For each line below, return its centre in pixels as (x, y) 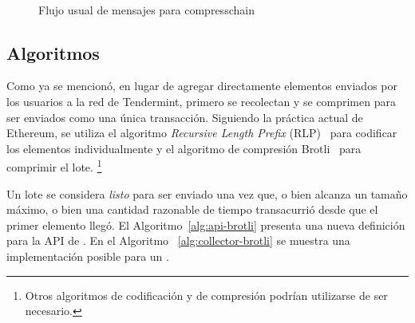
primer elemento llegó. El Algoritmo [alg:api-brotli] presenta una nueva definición (206, 225)
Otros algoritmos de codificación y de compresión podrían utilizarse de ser (206, 295)
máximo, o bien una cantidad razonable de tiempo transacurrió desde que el (192, 209)
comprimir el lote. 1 (54, 166)
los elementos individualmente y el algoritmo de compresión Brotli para (184, 148)
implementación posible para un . (88, 256)
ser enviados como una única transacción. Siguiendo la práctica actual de (185, 117)
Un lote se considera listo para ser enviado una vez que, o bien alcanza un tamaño (207, 193)
